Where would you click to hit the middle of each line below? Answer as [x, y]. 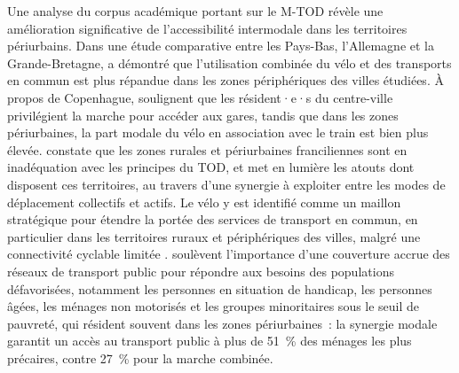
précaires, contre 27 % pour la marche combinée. [140, 357]
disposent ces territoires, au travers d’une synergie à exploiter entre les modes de [226, 184]
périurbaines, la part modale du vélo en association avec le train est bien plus [218, 132]
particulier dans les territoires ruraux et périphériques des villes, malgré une [214, 236]
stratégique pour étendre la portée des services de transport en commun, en [213, 219]
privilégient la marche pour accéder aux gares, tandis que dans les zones [203, 115]
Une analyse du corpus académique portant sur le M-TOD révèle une [195, 11]
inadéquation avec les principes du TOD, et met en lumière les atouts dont [211, 167]
